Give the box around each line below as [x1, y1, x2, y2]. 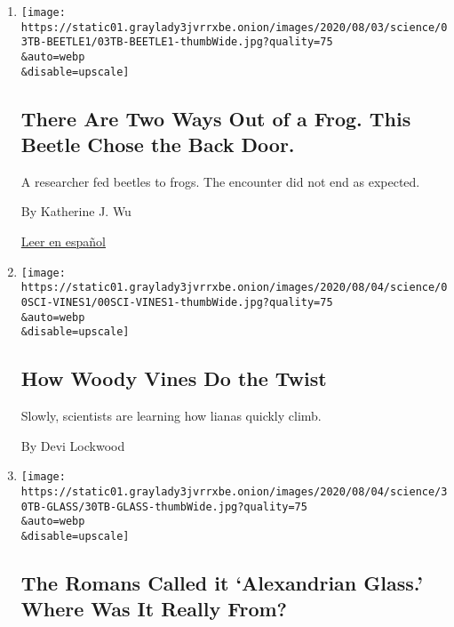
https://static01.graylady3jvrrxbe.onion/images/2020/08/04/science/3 [20, 485, 448, 498]
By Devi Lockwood [20, 436, 125, 454]
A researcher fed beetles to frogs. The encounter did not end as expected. [20, 172, 420, 190]
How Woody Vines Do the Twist [20, 365, 327, 392]
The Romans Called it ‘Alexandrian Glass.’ [20, 569, 423, 596]
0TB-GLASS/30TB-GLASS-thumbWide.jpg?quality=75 [20, 500, 307, 513]
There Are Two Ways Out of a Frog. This [20, 104, 411, 132]
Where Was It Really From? [20, 595, 288, 623]
